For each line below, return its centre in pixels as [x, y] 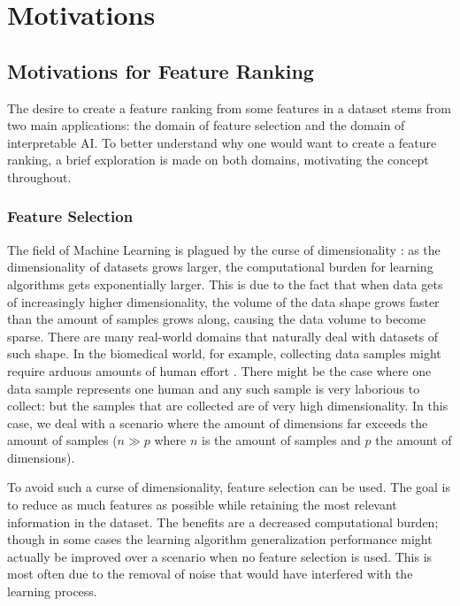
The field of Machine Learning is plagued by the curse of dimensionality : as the [224, 249]
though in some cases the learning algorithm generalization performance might [220, 539]
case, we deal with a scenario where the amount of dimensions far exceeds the [218, 422]
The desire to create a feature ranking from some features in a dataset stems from [229, 107]
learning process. [52, 591]
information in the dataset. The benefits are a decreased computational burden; [223, 522]
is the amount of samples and [281, 440]
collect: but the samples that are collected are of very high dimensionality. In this [228, 406]
